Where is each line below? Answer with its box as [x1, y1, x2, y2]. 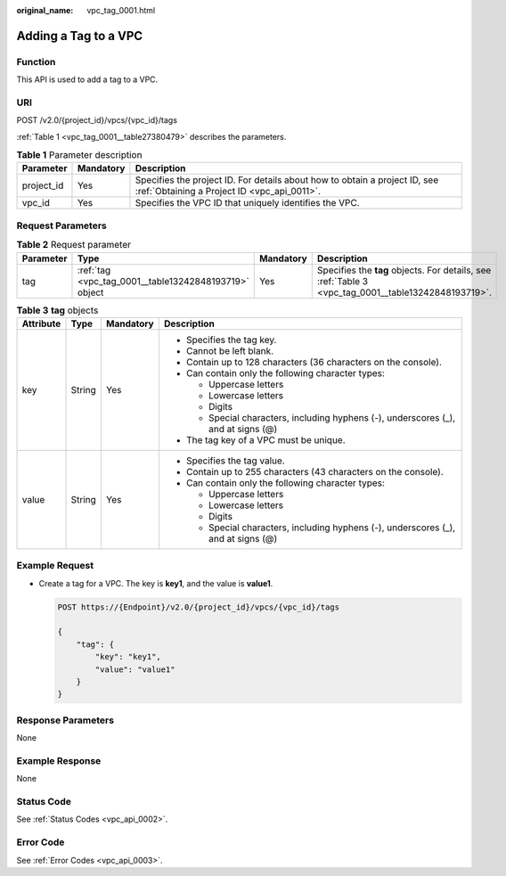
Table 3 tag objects [16, 304, 99, 316]
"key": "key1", [94, 651, 162, 662]
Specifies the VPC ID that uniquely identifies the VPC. [135, 197, 360, 209]
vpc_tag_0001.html [86, 5, 156, 15]
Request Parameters [16, 219, 107, 232]
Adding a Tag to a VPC [16, 28, 143, 44]
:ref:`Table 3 [316, 274, 369, 287]
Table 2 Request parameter [16, 239, 131, 251]
